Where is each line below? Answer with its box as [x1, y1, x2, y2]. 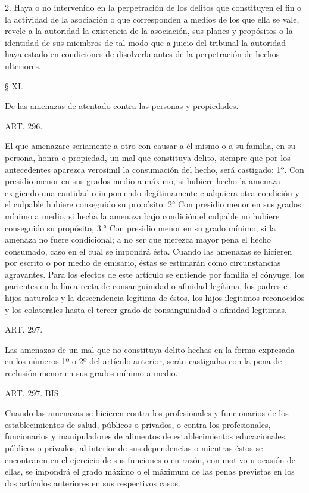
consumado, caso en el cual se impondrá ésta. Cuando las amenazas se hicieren [5, 244, 292, 257]
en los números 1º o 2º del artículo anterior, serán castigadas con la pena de [5, 355, 282, 367]
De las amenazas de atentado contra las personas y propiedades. [5, 100, 239, 112]
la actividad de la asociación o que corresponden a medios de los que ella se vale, [5, 13, 299, 25]
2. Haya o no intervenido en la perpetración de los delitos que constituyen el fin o [5, 1, 302, 13]
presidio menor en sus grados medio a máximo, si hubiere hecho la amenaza [5, 175, 280, 187]
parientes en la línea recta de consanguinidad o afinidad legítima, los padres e [5, 280, 288, 292]
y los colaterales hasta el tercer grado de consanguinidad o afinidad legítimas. [5, 303, 287, 315]
